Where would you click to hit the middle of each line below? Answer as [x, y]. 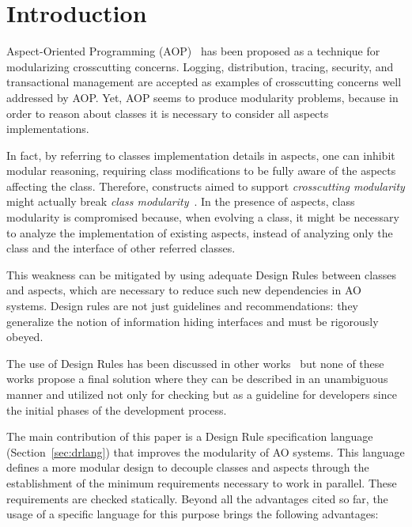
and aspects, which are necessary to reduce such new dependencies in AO [184, 290]
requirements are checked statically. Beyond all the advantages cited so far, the [197, 498]
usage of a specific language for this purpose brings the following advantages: [193, 514]
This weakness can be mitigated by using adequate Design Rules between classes [201, 274]
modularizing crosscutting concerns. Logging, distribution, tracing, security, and [200, 66]
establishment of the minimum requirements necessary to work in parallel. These [202, 482]
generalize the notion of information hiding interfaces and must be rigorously [193, 321]
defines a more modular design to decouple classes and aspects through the [188, 467]
